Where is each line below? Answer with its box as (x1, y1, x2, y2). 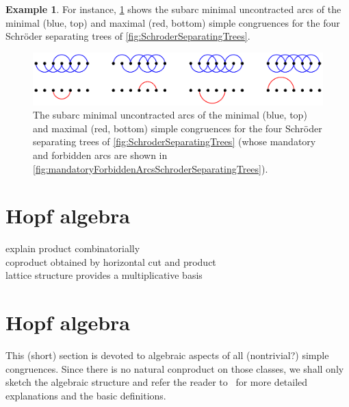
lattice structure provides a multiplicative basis (5, 268, 203, 282)
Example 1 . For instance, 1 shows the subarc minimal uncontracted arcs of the (5, 2, 341, 16)
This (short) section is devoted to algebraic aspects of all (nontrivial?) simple (5, 348, 329, 362)
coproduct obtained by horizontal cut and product (5, 254, 216, 269)
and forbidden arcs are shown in (33, 147, 168, 162)
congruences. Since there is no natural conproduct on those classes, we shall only (5, 361, 344, 375)
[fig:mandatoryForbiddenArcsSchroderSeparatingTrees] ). (33, 161, 268, 175)
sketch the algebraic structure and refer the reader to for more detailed (5, 375, 308, 389)
